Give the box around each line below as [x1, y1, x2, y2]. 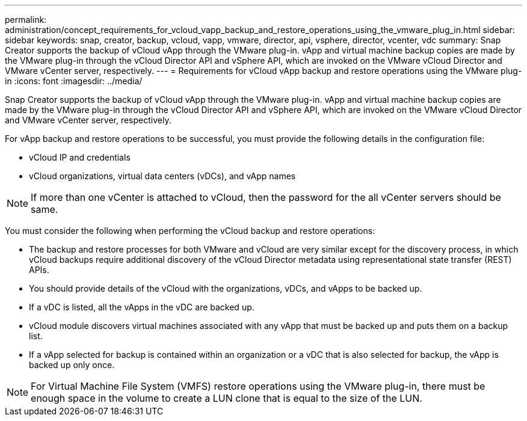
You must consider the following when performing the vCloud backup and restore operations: [5, 226, 375, 236]
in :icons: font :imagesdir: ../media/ [5, 76, 143, 86]
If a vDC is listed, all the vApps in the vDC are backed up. [29, 302, 254, 312]
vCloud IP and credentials [29, 152, 131, 162]
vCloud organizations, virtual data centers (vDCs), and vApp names [29, 171, 296, 181]
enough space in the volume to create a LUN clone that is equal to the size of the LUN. [31, 392, 422, 404]
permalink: [5, 14, 47, 25]
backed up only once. [29, 360, 115, 370]
